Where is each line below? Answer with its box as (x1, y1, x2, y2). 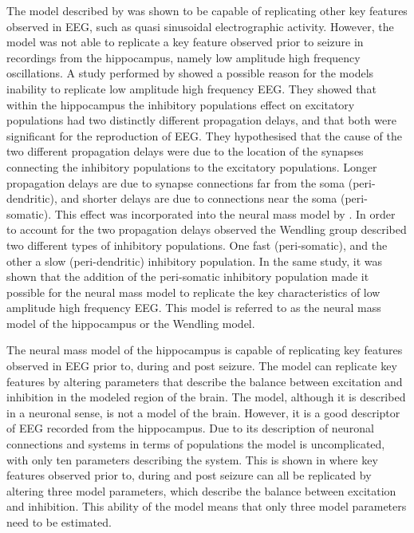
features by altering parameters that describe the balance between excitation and (6, 373, 403, 389)
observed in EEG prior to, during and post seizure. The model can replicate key (6, 357, 397, 374)
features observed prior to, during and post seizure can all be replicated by (6, 467, 372, 484)
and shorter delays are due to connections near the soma (61, 190, 337, 207)
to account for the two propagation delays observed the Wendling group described (6, 221, 407, 238)
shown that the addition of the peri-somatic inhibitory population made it (6, 268, 369, 285)
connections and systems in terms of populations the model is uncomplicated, (6, 436, 385, 452)
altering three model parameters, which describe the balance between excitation (6, 482, 396, 499)
